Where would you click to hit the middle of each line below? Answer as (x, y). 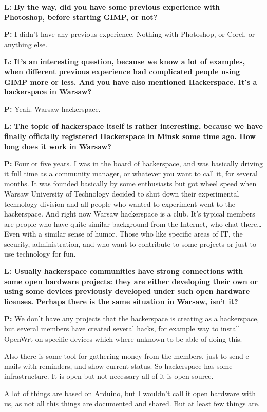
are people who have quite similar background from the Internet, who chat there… (133, 223)
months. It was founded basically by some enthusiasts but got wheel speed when (130, 183)
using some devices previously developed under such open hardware (127, 291)
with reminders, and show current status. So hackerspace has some (128, 366)
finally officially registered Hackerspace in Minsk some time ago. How (130, 136)
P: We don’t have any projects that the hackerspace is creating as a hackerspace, (132, 318)
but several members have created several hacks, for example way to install (122, 329)
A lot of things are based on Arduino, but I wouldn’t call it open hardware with (130, 393)
